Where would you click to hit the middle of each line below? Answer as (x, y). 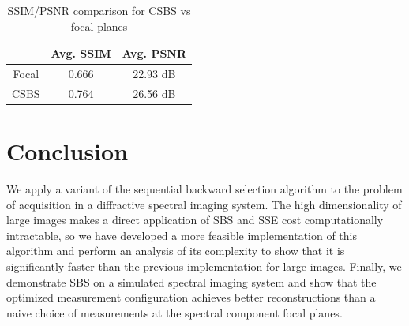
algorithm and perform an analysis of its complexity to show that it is (176, 251)
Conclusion (68, 151)
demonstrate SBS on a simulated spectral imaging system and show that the (191, 281)
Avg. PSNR (154, 53)
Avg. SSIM (81, 53)
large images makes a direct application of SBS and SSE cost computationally (195, 220)
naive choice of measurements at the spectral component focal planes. (174, 312)
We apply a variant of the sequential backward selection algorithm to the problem (204, 189)
